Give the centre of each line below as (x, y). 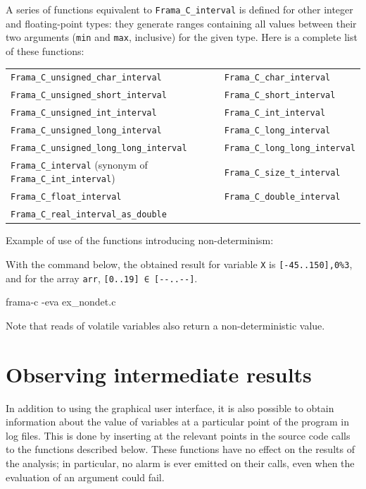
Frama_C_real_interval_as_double (89, 215)
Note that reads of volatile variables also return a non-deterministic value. (165, 325)
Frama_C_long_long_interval (290, 148)
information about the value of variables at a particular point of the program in (178, 422)
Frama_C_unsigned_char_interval (86, 78)
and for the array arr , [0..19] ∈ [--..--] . (102, 278)
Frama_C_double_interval (282, 197)
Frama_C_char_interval (277, 78)
